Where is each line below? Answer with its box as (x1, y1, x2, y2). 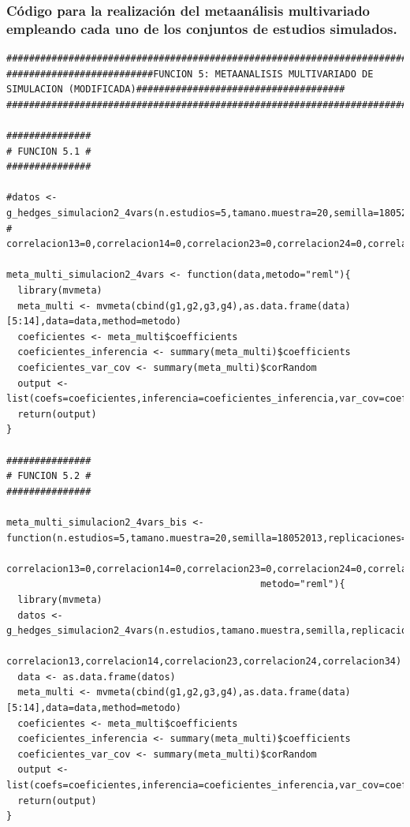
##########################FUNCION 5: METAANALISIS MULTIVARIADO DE (6, 68, 374, 80)
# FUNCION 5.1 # (6, 145, 91, 157)
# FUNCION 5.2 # (6, 470, 91, 482)
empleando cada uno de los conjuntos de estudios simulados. (6, 18, 397, 38)
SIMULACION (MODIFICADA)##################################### (6, 84, 345, 95)
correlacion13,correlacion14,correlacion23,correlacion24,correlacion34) (6, 656, 402, 668)
